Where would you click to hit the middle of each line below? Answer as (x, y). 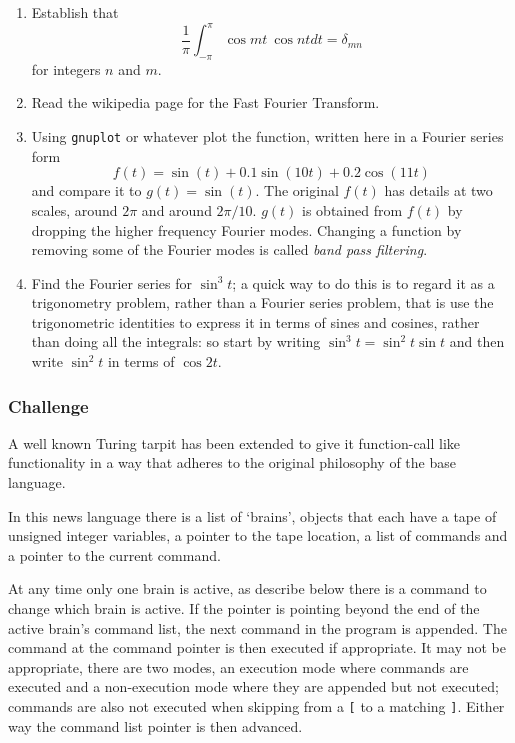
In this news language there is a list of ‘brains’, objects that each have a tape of (252, 515)
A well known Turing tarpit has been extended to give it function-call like (234, 442)
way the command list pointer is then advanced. (155, 725)
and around (176, 209)
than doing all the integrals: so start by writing (176, 341)
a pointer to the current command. (114, 554)
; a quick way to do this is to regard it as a (363, 282)
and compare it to (86, 190)
